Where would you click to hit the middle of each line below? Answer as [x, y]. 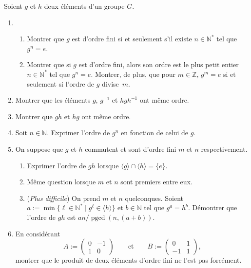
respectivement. [224, 149]
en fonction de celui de [154, 133]
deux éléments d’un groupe [84, 6]
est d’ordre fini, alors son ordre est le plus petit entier [159, 64]
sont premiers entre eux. [156, 182]
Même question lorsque [61, 182]
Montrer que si [49, 64]
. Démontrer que [212, 207]
